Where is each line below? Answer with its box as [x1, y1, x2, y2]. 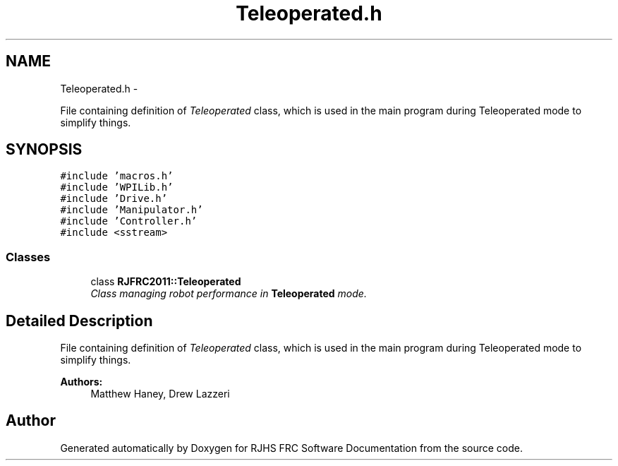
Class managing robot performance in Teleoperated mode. [90, 287, 367, 300]
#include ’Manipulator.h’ [60, 204, 203, 216]
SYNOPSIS [6, 141, 83, 159]
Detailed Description [6, 311, 153, 330]
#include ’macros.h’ [60, 170, 174, 182]
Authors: [60, 376, 103, 388]
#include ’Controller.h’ [60, 215, 198, 227]
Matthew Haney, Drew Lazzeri [90, 388, 230, 400]
